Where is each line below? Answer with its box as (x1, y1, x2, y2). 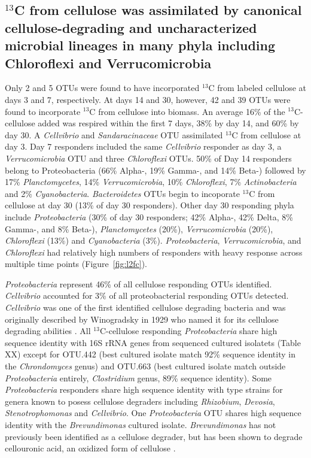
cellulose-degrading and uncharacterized (5, 18, 257, 37)
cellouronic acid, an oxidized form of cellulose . (5, 442, 176, 454)
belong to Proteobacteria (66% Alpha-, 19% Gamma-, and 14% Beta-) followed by (5, 163, 306, 176)
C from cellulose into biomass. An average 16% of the (89, 105, 285, 117)
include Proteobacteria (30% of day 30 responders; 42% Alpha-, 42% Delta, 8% (5, 210, 293, 223)
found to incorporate (5, 105, 81, 117)
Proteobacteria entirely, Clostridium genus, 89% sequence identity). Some (5, 371, 272, 384)
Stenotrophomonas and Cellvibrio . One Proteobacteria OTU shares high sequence (5, 407, 301, 419)
